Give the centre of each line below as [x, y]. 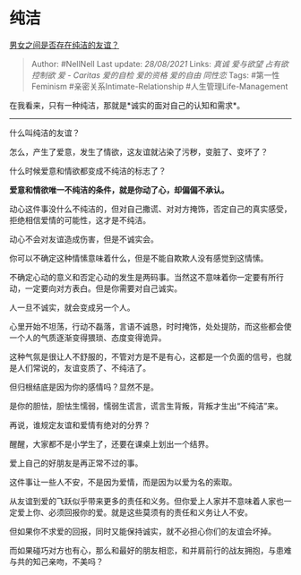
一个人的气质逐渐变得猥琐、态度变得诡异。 [88, 338]
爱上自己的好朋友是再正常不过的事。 [76, 463]
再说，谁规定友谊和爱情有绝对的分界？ [80, 425]
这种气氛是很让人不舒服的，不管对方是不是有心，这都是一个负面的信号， [142, 356]
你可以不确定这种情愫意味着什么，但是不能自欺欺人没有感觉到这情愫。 [139, 258]
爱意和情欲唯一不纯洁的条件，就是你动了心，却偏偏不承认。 [119, 190]
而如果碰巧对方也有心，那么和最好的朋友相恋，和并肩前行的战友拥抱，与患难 [150, 550]
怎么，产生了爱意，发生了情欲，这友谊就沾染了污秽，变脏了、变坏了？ [139, 151]
